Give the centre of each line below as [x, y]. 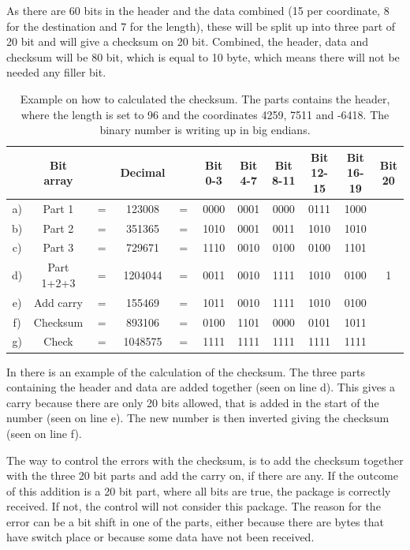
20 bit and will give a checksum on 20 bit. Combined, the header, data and [188, 41]
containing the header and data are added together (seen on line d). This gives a [201, 387]
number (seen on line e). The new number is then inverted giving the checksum [198, 418]
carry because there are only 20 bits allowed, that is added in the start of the [193, 402]
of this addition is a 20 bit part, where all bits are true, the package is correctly [199, 490]
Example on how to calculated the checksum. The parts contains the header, [205, 98]
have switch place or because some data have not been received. [160, 537]
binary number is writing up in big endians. [205, 130]
